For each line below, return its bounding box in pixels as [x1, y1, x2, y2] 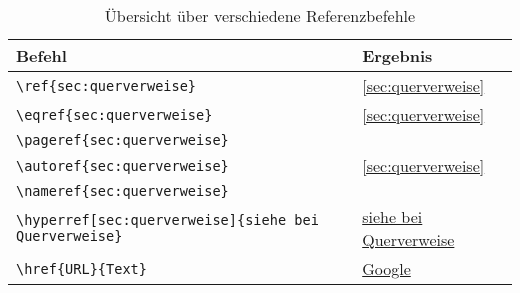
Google [362, 257, 411, 280]
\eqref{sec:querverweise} [16, 106, 213, 123]
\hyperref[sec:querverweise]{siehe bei [16, 212, 319, 228]
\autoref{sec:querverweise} [16, 157, 229, 174]
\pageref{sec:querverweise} [16, 132, 229, 148]
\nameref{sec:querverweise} [16, 183, 229, 199]
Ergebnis [362, 44, 433, 67]
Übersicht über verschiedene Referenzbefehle [104, 4, 416, 27]
